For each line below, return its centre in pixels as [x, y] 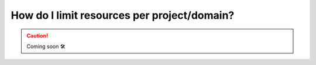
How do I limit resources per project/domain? [123, 15]
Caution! [37, 36]
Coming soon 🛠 [46, 46]
